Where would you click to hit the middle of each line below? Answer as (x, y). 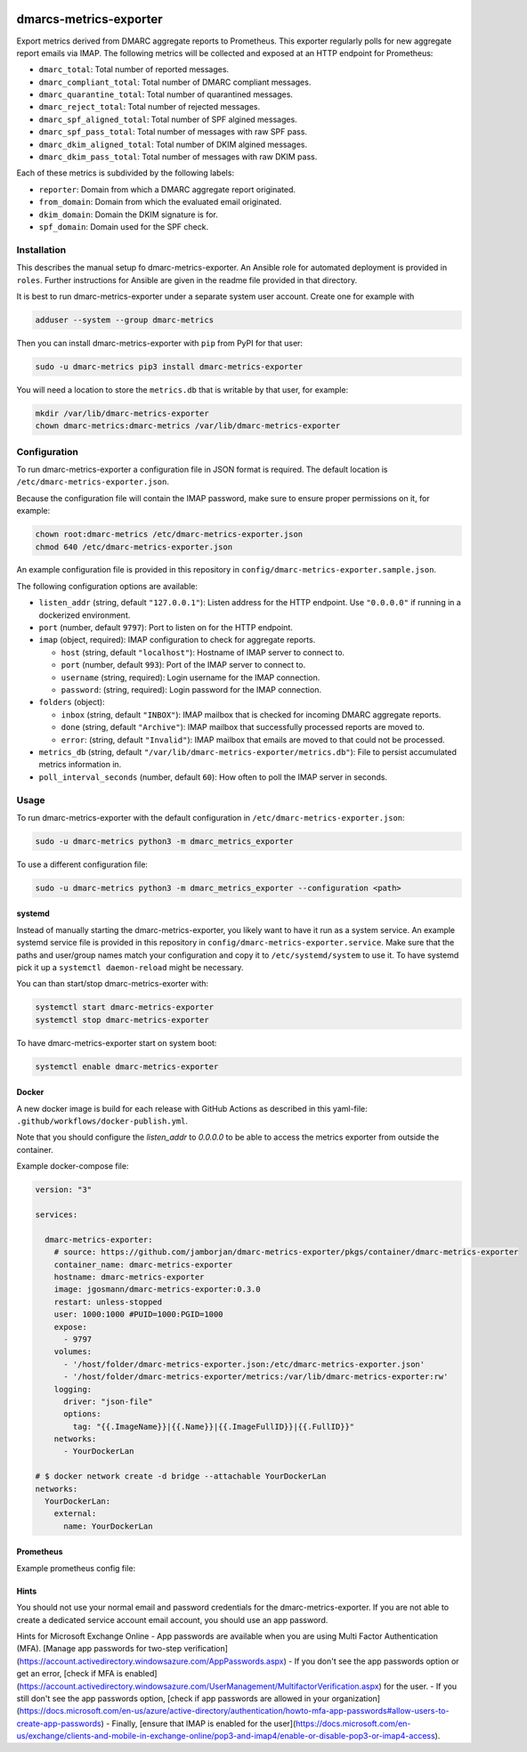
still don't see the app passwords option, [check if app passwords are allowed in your (173, 1698)
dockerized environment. (85, 615)
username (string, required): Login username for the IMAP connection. (191, 677)
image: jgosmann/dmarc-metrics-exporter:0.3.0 (158, 1290)
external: (75, 1514)
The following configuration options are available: (107, 586)
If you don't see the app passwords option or (377, 1661)
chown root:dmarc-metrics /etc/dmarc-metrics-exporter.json (169, 535)
